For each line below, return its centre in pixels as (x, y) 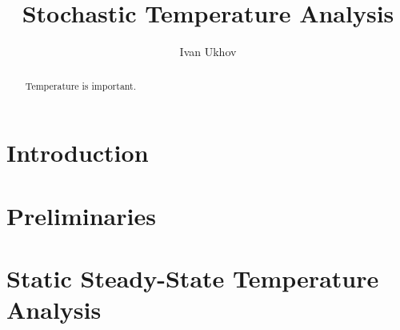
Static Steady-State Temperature (193, 278)
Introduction (78, 153)
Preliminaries (81, 215)
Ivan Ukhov (208, 52)
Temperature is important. (81, 85)
